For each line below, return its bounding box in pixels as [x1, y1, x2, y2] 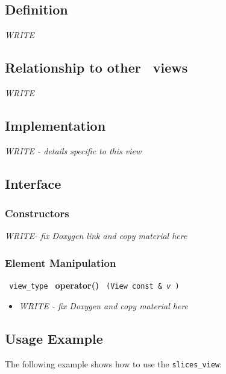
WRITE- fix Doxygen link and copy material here [5, 229, 187, 242]
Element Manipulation [5, 255, 116, 270]
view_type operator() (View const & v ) [9, 279, 180, 292]
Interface [5, 174, 61, 192]
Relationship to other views [5, 58, 188, 77]
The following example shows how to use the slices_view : [5, 357, 222, 370]
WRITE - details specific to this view [5, 144, 142, 157]
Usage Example [5, 329, 103, 347]
